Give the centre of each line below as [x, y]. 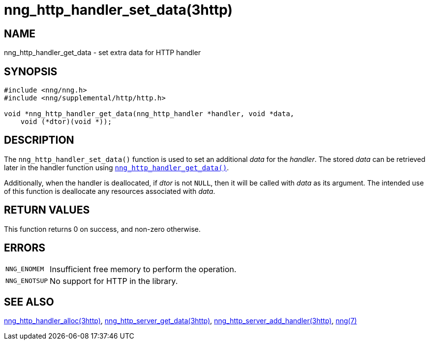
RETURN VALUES [47, 210]
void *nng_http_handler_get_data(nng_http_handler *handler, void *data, [149, 114]
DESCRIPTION [39, 140]
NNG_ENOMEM [25, 269]
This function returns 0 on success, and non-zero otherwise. [102, 229]
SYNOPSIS [31, 71]
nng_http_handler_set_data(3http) [118, 10]
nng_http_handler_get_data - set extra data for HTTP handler [102, 53]
